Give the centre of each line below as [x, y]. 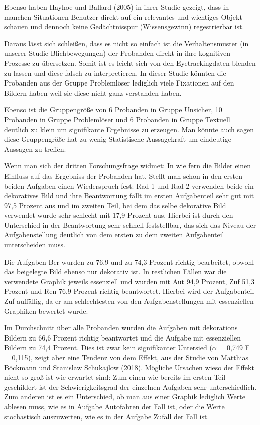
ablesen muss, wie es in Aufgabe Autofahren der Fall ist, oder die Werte [114, 406]
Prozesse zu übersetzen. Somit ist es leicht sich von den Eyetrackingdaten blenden [130, 63]
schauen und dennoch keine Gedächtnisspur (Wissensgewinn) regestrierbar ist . [124, 26]
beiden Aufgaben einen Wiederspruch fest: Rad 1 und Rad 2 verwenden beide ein [129, 185]
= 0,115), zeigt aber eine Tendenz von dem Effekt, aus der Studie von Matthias [126, 357]
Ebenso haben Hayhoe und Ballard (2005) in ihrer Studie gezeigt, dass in [117, 7]
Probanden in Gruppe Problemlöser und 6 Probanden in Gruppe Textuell [117, 119]
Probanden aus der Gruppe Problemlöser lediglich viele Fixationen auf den [119, 83]
